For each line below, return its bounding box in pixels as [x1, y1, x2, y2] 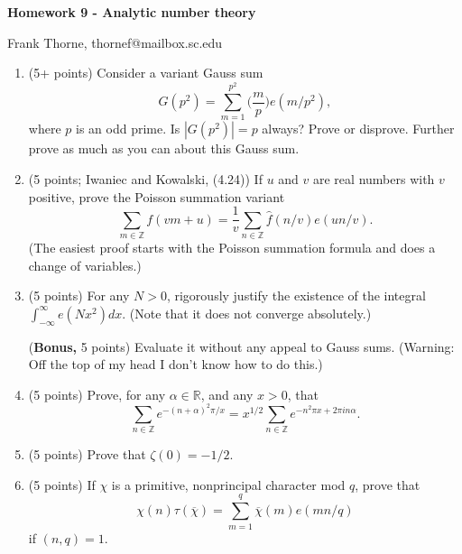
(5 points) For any [28, 286, 130, 305]
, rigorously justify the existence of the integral [166, 286, 426, 305]
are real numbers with [313, 170, 435, 189]
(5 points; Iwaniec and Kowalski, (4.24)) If [28, 170, 263, 189]
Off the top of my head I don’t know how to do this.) [28, 355, 323, 374]
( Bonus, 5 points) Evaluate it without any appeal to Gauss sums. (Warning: [28, 337, 455, 355]
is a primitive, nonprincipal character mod [111, 475, 346, 494]
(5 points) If [28, 475, 96, 494]
